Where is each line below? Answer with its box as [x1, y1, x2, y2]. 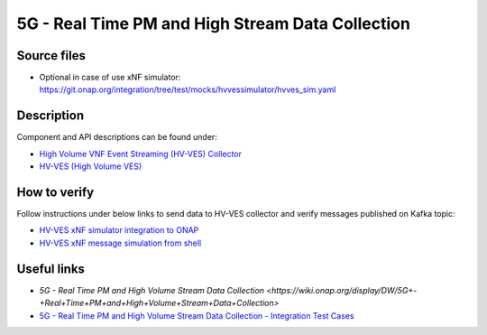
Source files [16, 48, 86, 63]
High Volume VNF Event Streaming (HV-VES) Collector [39, 148, 243, 159]
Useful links [16, 261, 86, 276]
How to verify [16, 184, 95, 200]
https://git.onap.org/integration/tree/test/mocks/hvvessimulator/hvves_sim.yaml [39, 84, 336, 95]
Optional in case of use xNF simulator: [39, 72, 181, 83]
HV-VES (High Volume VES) [39, 161, 142, 172]
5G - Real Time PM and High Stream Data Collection [16, 14, 410, 33]
